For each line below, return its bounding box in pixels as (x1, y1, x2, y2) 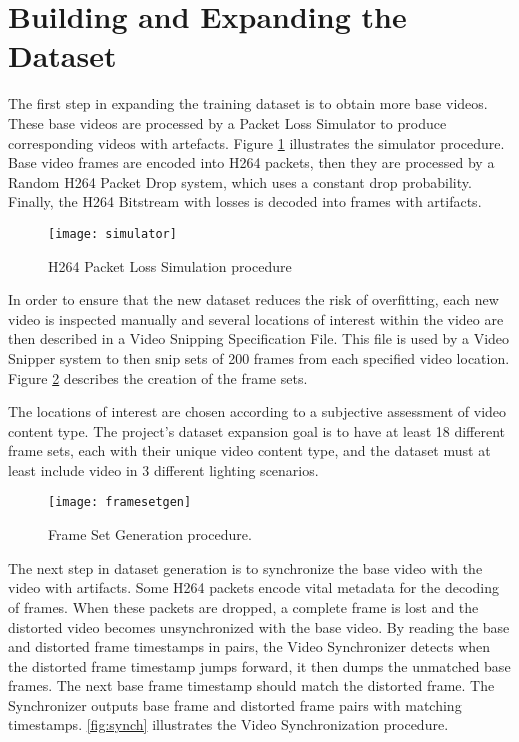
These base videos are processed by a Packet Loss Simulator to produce (8, 112, 447, 133)
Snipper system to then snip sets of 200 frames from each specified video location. (8, 347, 510, 368)
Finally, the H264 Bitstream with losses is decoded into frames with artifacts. (8, 191, 482, 212)
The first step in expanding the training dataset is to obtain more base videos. (8, 93, 488, 114)
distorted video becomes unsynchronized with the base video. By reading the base (8, 616, 510, 637)
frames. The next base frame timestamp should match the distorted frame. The (8, 675, 495, 696)
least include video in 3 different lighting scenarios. (8, 459, 319, 480)
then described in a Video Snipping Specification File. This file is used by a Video (8, 328, 510, 349)
